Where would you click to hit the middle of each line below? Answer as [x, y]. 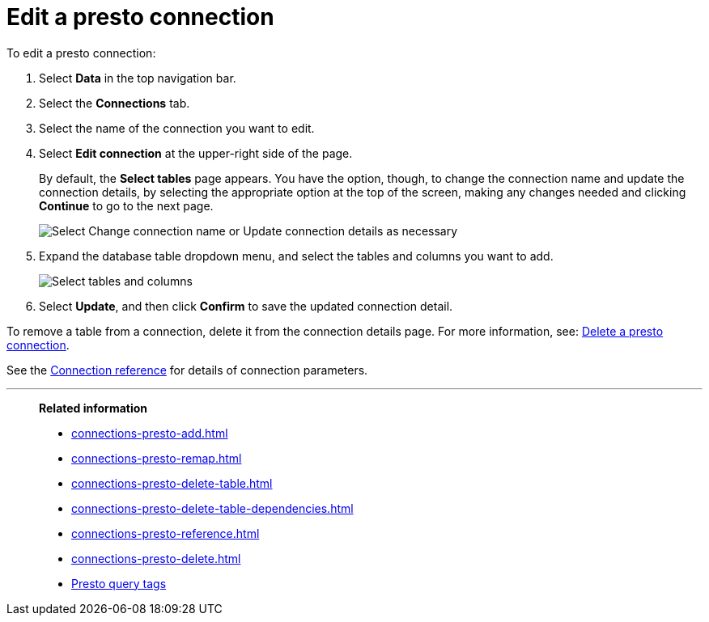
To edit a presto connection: [81, 53]
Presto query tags [119, 583]
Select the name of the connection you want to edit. [177, 128]
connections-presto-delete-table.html [172, 483]
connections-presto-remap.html [157, 458]
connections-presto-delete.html [156, 558]
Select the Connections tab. [115, 103]
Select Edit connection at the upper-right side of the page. [196, 153]
